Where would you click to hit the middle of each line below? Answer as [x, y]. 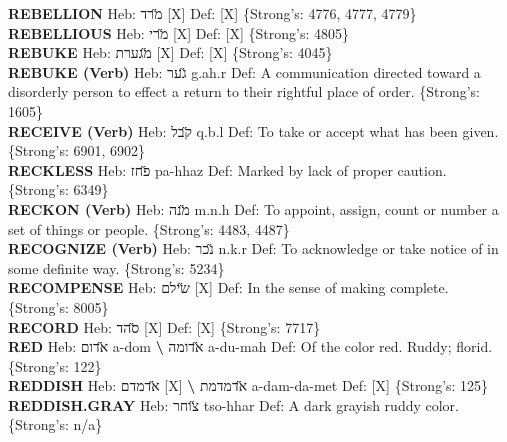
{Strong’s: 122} [55, 365]
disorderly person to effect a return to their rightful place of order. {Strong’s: [244, 91]
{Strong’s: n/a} [55, 424]
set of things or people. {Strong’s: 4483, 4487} [149, 228]
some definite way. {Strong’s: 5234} [116, 267]
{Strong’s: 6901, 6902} [77, 150]
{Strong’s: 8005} [58, 306]
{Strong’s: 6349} [58, 189]
